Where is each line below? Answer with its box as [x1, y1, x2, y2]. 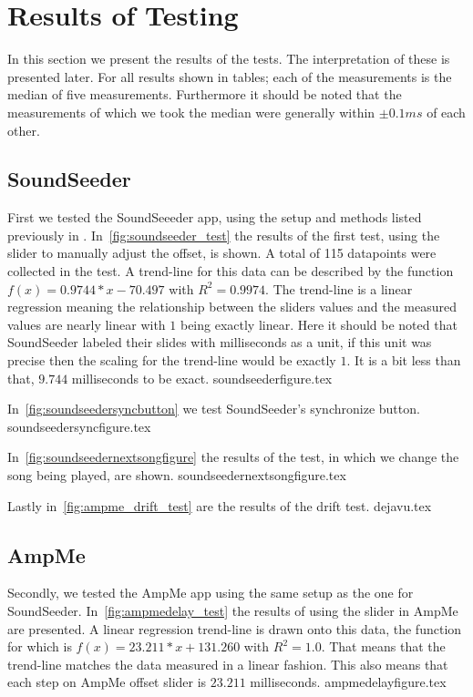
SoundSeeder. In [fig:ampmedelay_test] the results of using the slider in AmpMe [7, 601, 458, 620]
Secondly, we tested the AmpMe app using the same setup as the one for [7, 583, 414, 602]
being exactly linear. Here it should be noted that [180, 314, 458, 333]
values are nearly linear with [7, 314, 166, 333]
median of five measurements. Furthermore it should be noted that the [7, 85, 402, 104]
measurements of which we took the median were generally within [7, 102, 375, 121]
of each [427, 102, 466, 121]
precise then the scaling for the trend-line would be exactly [7, 351, 336, 370]
